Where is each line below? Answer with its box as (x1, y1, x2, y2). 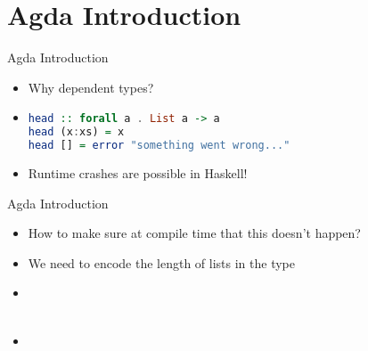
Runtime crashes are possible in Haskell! (28, 163, 248, 182)
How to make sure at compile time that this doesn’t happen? (28, 224, 361, 242)
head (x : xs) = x (28, 126, 125, 139)
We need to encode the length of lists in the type (28, 253, 295, 272)
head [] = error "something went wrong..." (28, 139, 290, 152)
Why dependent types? (28, 78, 154, 96)
